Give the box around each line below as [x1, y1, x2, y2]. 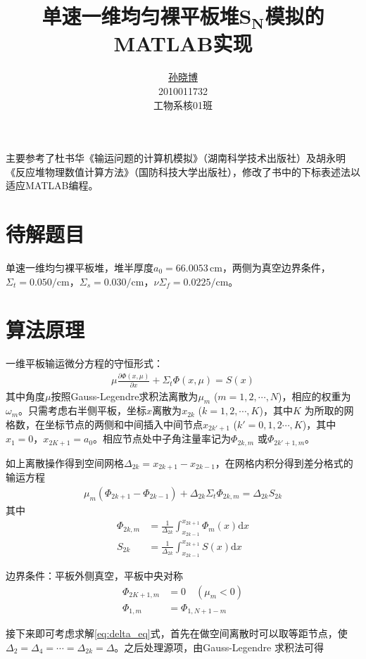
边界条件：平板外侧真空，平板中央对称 [6, 568, 183, 583]
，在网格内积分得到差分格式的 [215, 455, 353, 470]
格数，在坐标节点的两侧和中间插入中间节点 [6, 417, 203, 432]
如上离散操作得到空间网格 [6, 455, 124, 470]
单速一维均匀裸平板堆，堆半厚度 [6, 260, 153, 274]
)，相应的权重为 [278, 388, 351, 403]
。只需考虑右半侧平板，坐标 [18, 403, 147, 418]
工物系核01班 [153, 97, 213, 112]
